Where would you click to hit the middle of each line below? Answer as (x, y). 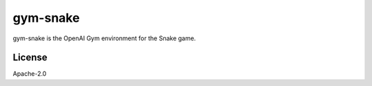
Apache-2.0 (30, 74)
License (30, 58)
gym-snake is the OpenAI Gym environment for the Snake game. (104, 38)
